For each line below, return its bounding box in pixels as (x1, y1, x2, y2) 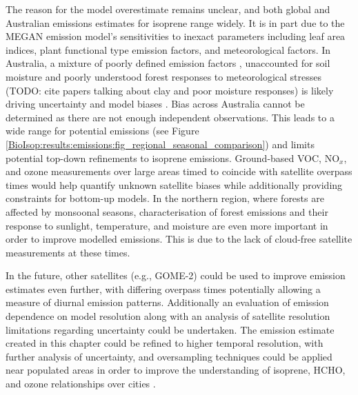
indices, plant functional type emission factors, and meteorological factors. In (6, 42, 331, 57)
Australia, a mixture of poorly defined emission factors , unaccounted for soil (6, 56, 330, 70)
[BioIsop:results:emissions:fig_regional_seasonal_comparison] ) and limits (6, 136, 315, 151)
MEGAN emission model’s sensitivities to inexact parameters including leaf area (6, 29, 346, 43)
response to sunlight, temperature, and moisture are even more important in (6, 218, 328, 232)
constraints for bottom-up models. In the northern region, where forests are (6, 191, 324, 205)
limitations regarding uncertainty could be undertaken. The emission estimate (6, 322, 335, 336)
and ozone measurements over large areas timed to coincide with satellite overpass (6, 164, 352, 179)
